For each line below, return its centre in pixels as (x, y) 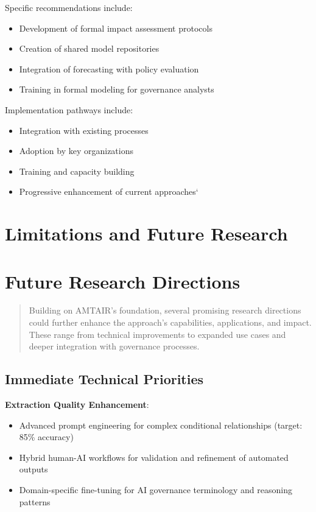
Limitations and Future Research (146, 233)
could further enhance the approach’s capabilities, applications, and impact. (170, 322)
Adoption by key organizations (76, 151)
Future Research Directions (123, 281)
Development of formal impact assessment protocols (116, 28)
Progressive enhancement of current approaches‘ (109, 191)
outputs (33, 469)
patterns (35, 501)
